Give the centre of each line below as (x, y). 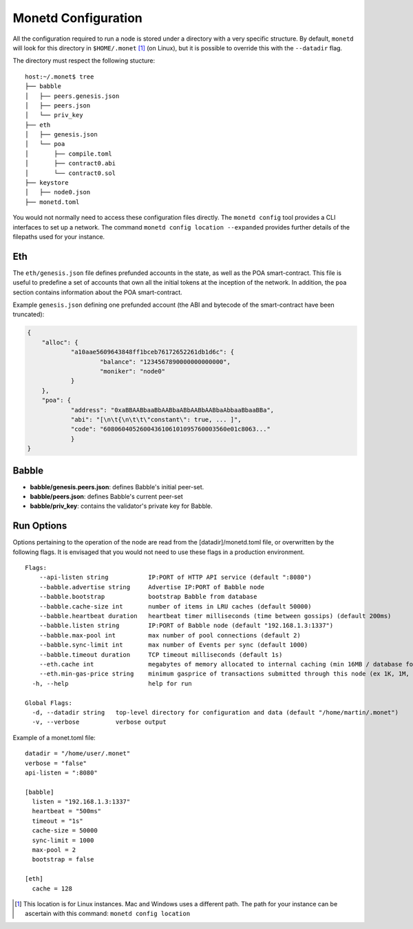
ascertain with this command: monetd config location (108, 914)
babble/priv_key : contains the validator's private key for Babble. (121, 506)
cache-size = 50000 (65, 831)
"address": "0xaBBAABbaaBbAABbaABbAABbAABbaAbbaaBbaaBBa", (172, 410)
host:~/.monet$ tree (60, 76)
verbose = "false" (56, 763)
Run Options (40, 526)
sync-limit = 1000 (63, 840)
